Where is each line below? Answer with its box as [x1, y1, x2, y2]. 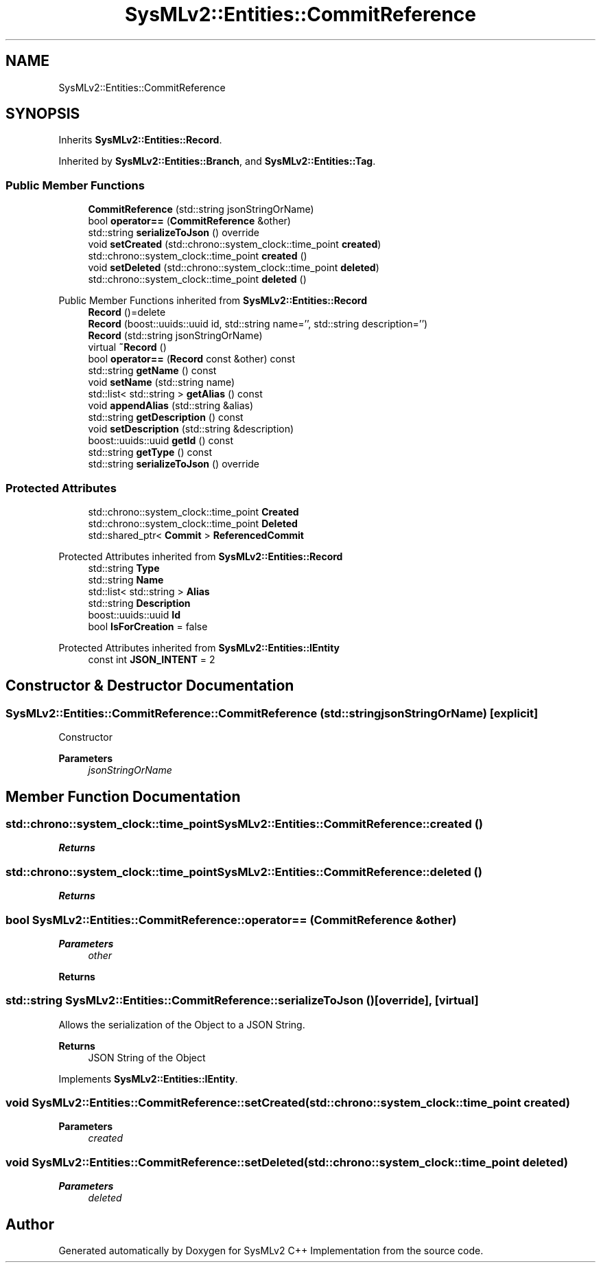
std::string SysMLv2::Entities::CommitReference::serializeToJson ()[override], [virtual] [5, 993, 479, 1008]
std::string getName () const [88, 365, 217, 377]
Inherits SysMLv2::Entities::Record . [58, 134, 222, 146]
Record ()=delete [88, 306, 166, 319]
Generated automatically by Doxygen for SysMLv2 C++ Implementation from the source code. [58, 1244, 484, 1256]
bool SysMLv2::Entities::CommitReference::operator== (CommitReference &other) [5, 912, 457, 927]
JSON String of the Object [88, 1051, 206, 1063]
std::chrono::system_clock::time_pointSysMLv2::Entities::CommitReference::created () [5, 817, 483, 831]
